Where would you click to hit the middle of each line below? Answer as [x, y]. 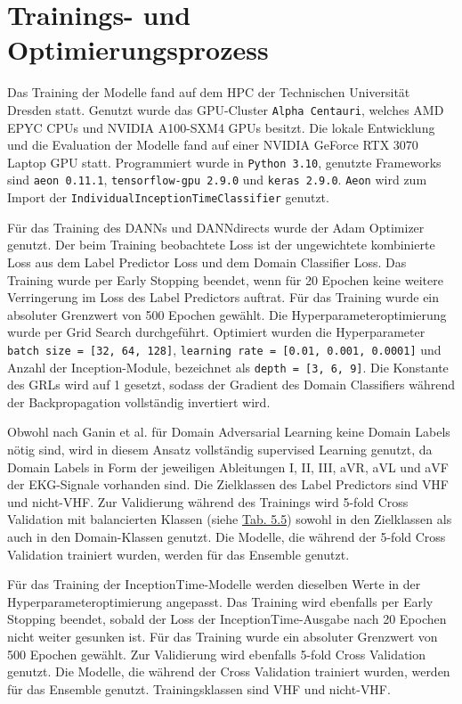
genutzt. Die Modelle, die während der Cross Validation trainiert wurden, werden [229, 671]
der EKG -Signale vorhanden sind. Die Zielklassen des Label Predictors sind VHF [228, 484]
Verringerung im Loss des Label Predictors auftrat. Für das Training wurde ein [223, 297]
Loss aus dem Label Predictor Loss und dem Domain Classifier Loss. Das [207, 262]
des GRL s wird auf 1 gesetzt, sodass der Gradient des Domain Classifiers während [231, 385]
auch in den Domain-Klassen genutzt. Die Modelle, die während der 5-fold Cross [227, 536]
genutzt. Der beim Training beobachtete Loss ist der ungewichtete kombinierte [221, 245]
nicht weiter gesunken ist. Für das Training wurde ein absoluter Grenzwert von [223, 636]
